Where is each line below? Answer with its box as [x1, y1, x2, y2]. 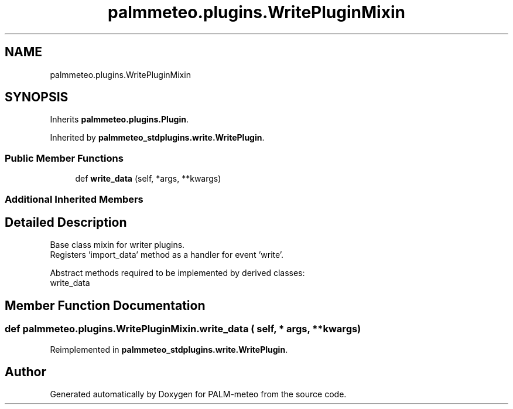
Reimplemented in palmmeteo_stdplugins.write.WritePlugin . [50, 344, 288, 355]
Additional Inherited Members [5, 193, 143, 205]
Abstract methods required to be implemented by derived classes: [50, 268, 305, 278]
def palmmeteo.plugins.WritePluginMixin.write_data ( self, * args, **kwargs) [5, 323, 361, 335]
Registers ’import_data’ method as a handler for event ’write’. [50, 250, 284, 260]
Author [5, 364, 46, 380]
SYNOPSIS [5, 90, 69, 105]
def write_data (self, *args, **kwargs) [75, 173, 221, 184]
